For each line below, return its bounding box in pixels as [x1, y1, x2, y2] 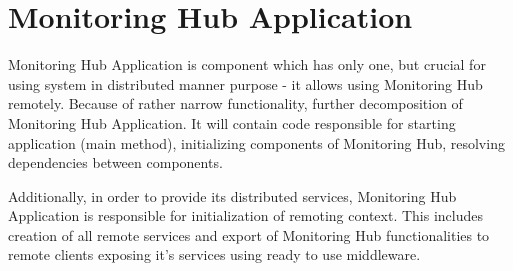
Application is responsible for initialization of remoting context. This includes [8, 205, 483, 226]
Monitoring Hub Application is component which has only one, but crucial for [8, 54, 486, 75]
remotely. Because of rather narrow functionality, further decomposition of [8, 93, 463, 114]
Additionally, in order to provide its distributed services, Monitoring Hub [8, 185, 457, 206]
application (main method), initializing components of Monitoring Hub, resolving [8, 132, 505, 153]
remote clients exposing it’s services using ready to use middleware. [8, 244, 421, 265]
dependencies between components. [8, 152, 223, 173]
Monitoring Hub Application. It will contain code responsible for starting [8, 112, 456, 133]
